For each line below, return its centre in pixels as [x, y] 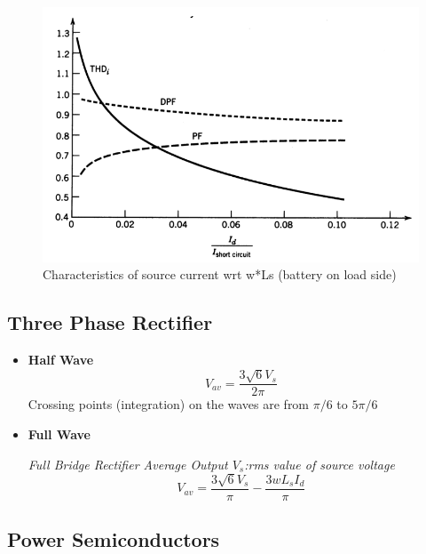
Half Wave [61, 359]
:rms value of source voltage [319, 464]
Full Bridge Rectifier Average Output [128, 464]
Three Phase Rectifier [110, 322]
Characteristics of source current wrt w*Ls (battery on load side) [220, 274]
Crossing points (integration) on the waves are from [169, 404]
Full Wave [59, 434]
